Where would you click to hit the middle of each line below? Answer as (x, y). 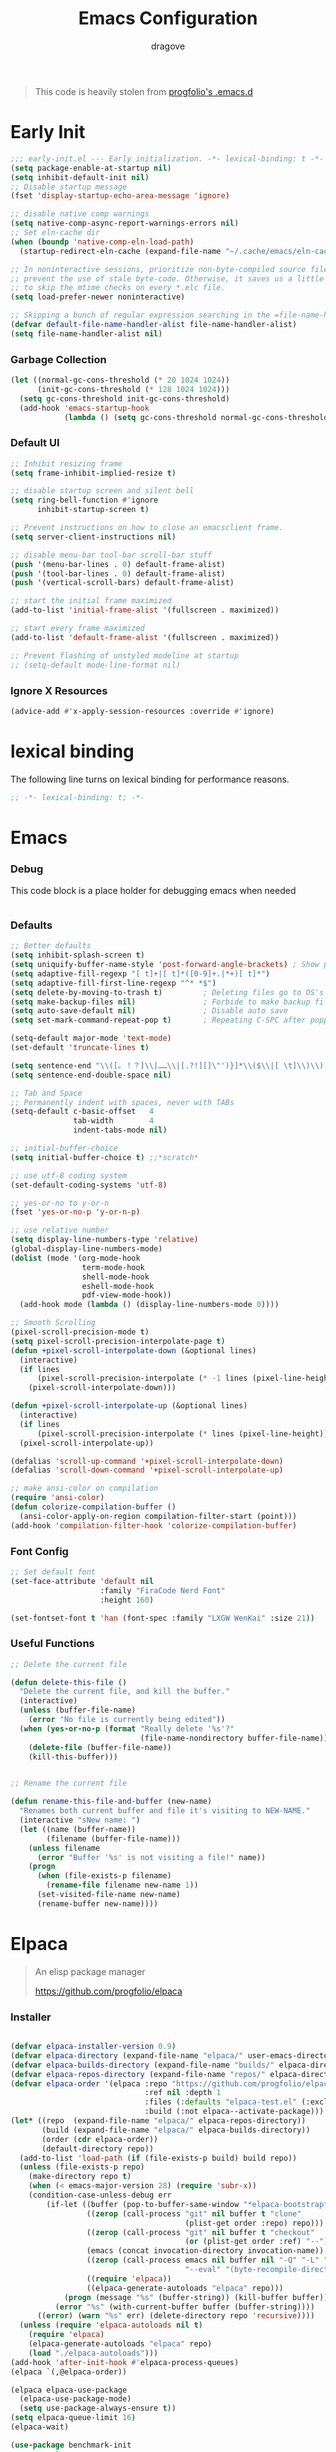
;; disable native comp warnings (80, 214)
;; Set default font (53, 1572)
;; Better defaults (51, 946)
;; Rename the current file (69, 1783)
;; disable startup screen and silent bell (102, 491)
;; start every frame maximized (77, 628)
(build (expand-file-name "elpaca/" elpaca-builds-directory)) (176, 2130)
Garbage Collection (58, 359)
